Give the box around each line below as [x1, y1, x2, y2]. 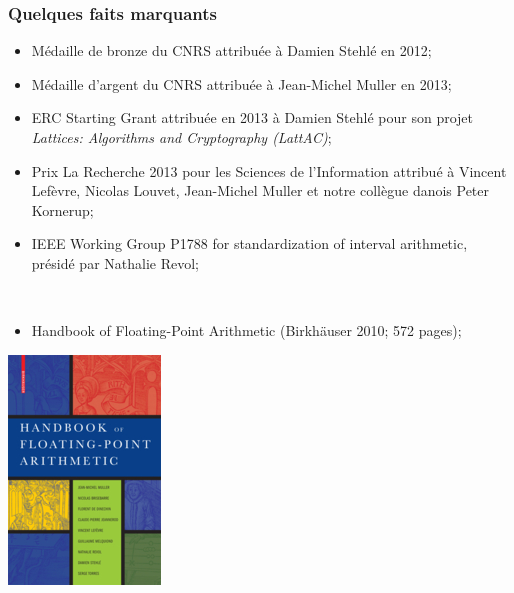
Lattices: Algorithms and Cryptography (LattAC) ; [31, 127, 332, 147]
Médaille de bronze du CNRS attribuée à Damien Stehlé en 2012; [31, 40, 432, 61]
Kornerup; [31, 199, 94, 220]
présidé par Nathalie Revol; [31, 252, 199, 273]
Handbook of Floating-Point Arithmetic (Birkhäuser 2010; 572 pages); [31, 320, 462, 341]
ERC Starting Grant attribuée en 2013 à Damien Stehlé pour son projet [31, 107, 474, 128]
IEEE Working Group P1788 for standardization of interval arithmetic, [31, 233, 468, 254]
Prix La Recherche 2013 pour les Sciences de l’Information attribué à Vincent [31, 160, 507, 181]
